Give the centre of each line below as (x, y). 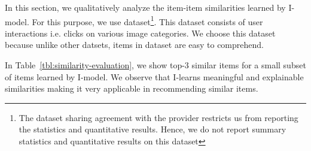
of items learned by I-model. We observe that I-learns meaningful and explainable (154, 76)
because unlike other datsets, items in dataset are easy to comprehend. (134, 45)
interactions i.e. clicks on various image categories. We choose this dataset (140, 33)
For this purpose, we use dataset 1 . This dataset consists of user (147, 20)
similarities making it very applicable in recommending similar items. (132, 88)
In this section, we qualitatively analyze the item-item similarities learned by (145, 7)
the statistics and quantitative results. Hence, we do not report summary (153, 129)
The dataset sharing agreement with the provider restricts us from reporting (158, 117)
